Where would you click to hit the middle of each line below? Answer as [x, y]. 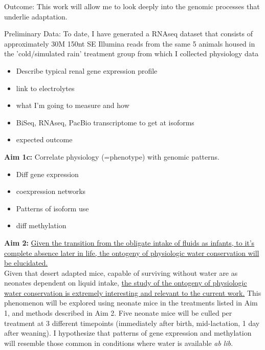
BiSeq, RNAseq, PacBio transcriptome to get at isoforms [105, 122]
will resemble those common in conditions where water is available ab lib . [119, 343]
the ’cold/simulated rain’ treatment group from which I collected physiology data [131, 53]
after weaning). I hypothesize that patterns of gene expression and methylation [128, 333]
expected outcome [44, 139]
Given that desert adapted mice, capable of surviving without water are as [121, 272]
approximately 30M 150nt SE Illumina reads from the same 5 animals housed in [130, 43]
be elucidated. [26, 263]
